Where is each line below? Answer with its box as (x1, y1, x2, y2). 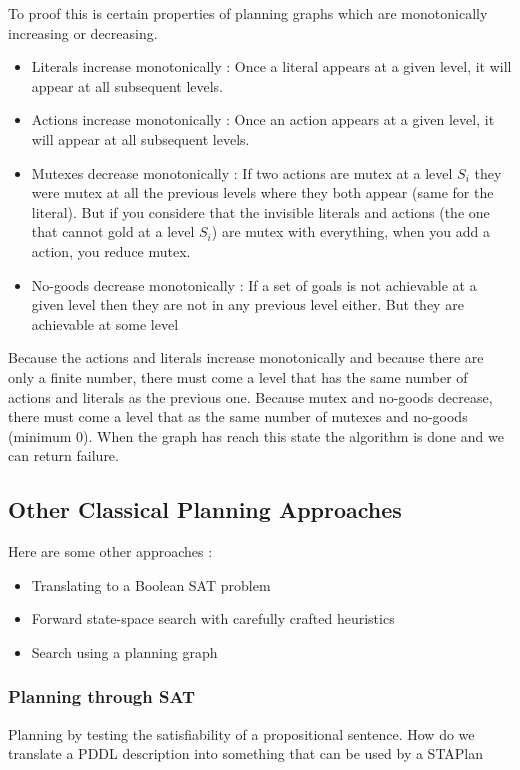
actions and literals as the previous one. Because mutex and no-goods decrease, (8, 386, 493, 407)
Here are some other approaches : (8, 541, 213, 562)
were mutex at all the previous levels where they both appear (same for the (31, 182, 494, 203)
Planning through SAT (8, 684, 196, 709)
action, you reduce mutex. (31, 240, 191, 261)
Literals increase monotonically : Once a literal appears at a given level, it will (31, 56, 512, 77)
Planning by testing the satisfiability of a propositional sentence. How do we (8, 723, 475, 744)
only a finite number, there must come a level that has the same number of (8, 366, 468, 387)
